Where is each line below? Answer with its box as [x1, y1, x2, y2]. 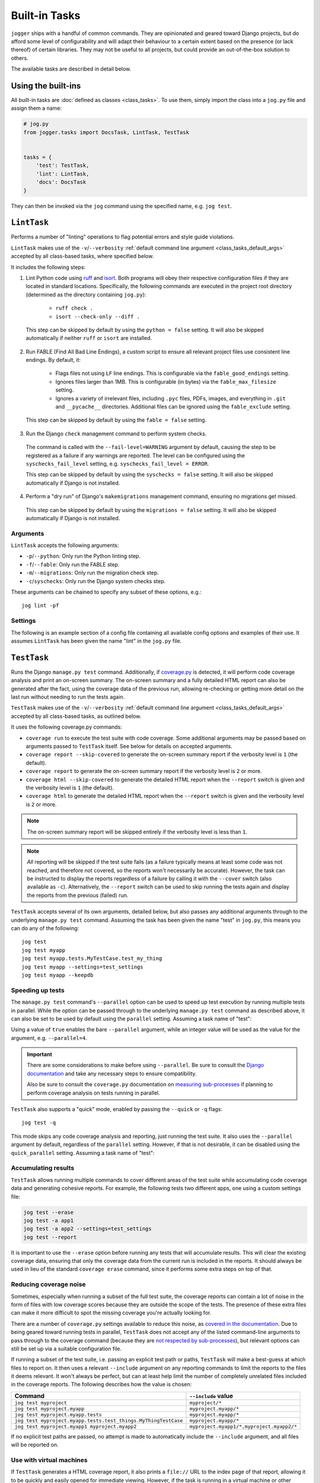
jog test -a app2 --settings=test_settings [23, 1226, 152, 1232]
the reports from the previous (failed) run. [27, 892, 129, 899]
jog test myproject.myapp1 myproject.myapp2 [14, 1423, 137, 1430]
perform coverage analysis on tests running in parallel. [27, 1089, 160, 1096]
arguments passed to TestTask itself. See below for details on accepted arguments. [25, 743, 232, 750]
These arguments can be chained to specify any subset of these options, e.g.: [11, 588, 201, 596]
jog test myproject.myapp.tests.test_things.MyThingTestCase [14, 1417, 183, 1424]
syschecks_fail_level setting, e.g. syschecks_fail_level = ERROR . [25, 460, 210, 467]
